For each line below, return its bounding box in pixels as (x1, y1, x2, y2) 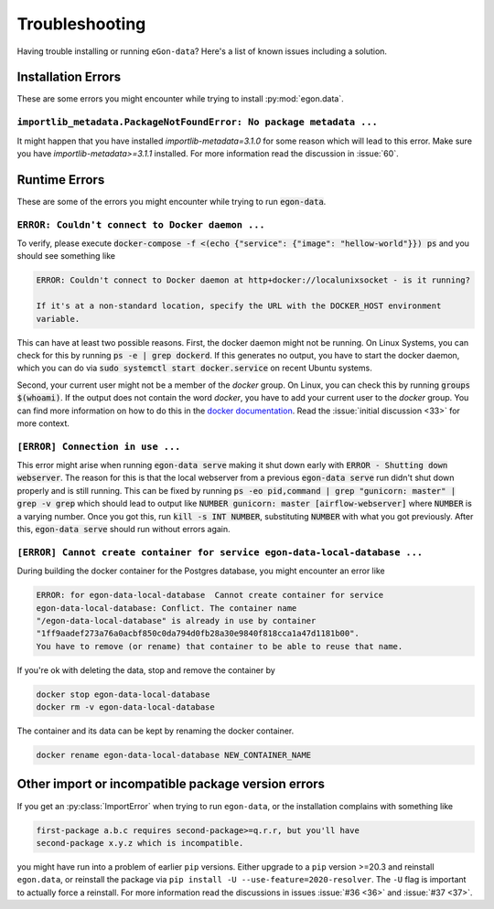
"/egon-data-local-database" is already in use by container (36, 615, 317, 626)
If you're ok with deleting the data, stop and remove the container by (16, 664, 276, 676)
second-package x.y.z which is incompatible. (36, 838, 244, 848)
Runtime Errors (16, 172, 105, 187)
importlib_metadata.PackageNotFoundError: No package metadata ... (16, 116, 379, 128)
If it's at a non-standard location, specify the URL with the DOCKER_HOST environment (36, 301, 442, 311)
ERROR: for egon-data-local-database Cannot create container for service (36, 590, 384, 601)
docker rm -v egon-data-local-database (36, 702, 215, 712)
